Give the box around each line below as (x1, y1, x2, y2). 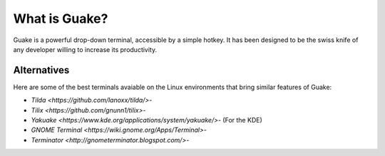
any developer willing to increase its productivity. (13, 45, 157, 53)
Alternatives (13, 64, 70, 76)
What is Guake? (13, 11, 108, 26)
